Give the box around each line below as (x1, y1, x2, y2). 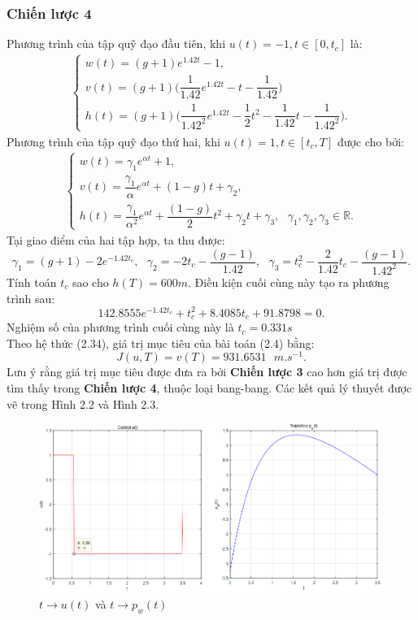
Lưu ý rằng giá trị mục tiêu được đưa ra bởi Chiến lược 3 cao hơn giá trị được (7, 363, 407, 380)
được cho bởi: (337, 132, 404, 150)
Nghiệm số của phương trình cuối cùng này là (7, 319, 234, 336)
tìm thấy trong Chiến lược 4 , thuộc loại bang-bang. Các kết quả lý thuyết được (7, 379, 412, 396)
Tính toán (7, 273, 57, 290)
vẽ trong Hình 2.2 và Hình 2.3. (7, 395, 159, 412)
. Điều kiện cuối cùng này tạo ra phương (188, 273, 390, 290)
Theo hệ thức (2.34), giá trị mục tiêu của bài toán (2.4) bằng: (7, 334, 315, 351)
